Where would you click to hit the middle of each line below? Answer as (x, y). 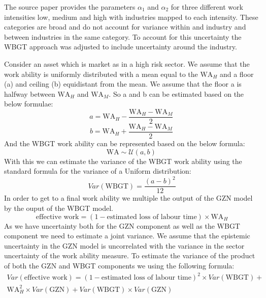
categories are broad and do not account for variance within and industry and (125, 27)
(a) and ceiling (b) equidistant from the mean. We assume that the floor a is (123, 84)
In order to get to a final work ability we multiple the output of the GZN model (128, 198)
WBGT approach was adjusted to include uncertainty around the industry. (121, 47)
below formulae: (29, 104)
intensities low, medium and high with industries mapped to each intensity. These (131, 17)
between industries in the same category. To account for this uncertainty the (123, 36)
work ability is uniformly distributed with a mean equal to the (101, 74)
